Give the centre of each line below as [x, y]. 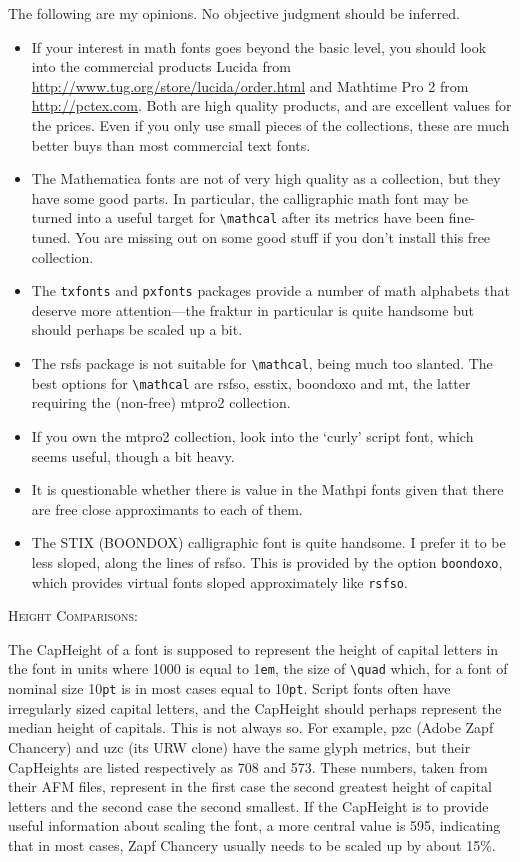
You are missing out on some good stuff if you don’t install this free [283, 237]
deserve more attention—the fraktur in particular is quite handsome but [253, 309]
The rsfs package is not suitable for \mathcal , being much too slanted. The [262, 363]
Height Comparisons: [73, 615]
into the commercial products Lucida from [161, 66]
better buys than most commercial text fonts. [171, 144]
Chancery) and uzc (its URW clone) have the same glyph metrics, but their [239, 746]
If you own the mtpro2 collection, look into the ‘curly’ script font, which [252, 435]
